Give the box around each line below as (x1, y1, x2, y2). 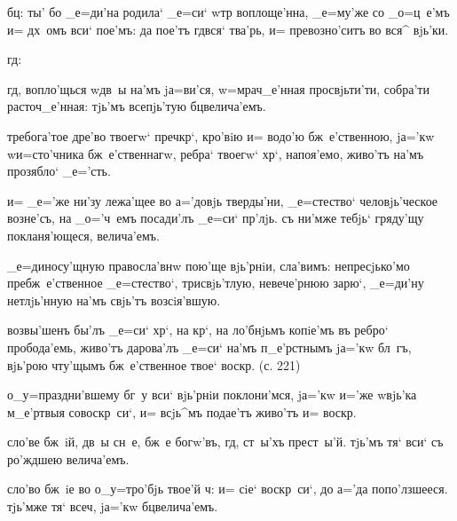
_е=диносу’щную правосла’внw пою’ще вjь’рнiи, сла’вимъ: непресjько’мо (7, 256, 410, 274)
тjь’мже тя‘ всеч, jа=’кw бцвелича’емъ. (7, 497, 218, 516)
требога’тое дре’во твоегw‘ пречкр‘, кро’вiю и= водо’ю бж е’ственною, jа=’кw (7, 126, 435, 145)
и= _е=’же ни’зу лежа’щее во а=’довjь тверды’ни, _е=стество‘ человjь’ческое (7, 191, 438, 209)
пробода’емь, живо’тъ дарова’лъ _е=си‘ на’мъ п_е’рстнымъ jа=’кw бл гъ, (7, 337, 412, 356)
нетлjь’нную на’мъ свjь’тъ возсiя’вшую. (7, 290, 221, 309)
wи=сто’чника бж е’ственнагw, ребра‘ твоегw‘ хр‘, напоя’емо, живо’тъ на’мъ (7, 144, 424, 162)
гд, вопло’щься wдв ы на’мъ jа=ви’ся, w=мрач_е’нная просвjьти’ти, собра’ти (7, 79, 429, 98)
